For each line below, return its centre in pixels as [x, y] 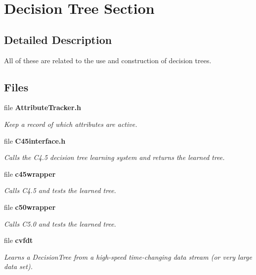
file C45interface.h [35, 140]
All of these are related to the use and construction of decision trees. [108, 60]
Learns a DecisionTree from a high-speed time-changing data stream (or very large [128, 256]
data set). [18, 266]
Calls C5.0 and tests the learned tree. [60, 223]
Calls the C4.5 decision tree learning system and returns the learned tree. [114, 157]
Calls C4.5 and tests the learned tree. [60, 190]
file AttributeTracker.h [43, 107]
